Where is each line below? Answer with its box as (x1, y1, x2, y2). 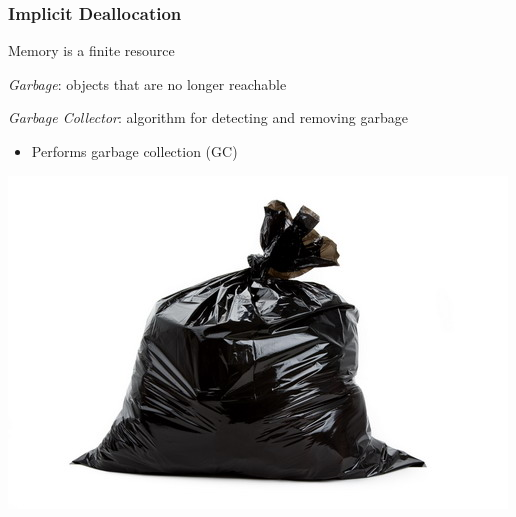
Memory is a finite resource (8, 40, 175, 61)
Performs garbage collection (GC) (31, 141, 238, 161)
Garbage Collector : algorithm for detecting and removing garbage (8, 107, 408, 128)
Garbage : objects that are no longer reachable (8, 73, 287, 94)
